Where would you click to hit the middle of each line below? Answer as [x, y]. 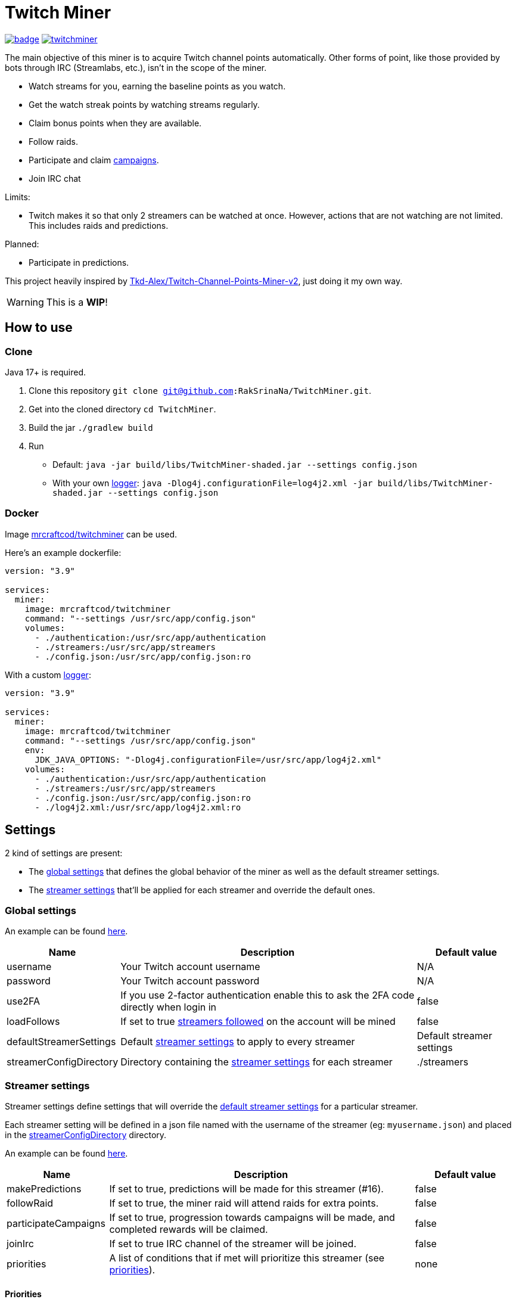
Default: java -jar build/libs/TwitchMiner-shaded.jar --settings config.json [235, 464]
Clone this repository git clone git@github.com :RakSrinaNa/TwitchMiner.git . [200, 390]
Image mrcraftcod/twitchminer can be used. [91, 534]
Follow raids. [53, 141]
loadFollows [33, 1022]
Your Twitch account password [190, 981]
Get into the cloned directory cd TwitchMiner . [122, 409]
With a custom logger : [48, 675]
